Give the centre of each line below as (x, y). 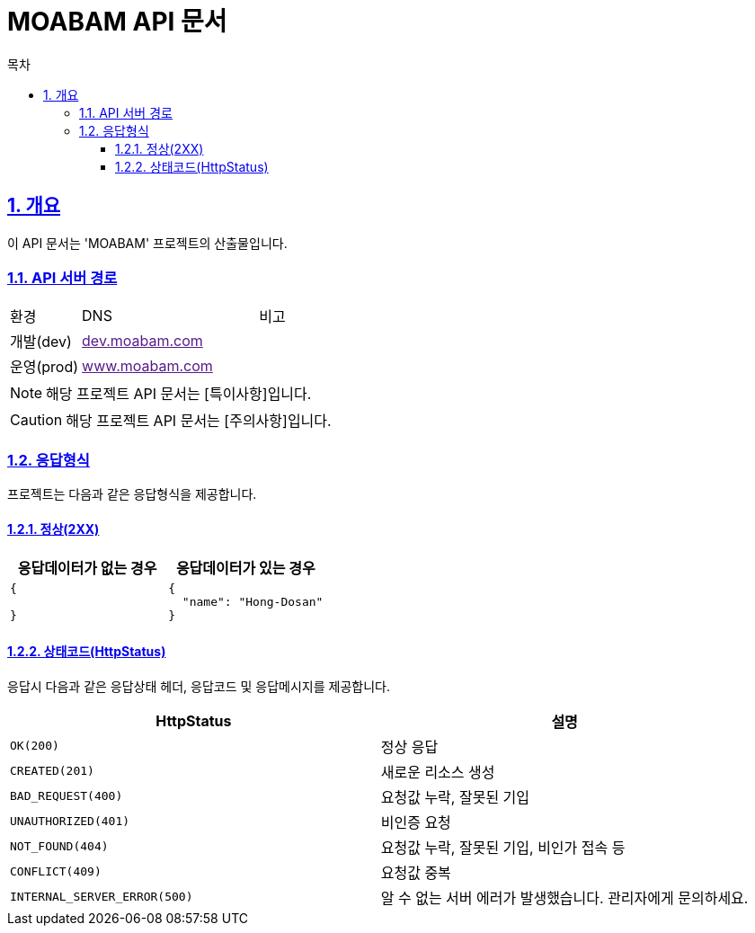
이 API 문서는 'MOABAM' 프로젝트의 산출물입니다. (147, 243)
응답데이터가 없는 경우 (87, 569)
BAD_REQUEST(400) (67, 796)
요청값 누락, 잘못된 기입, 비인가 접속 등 (503, 847)
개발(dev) (41, 342)
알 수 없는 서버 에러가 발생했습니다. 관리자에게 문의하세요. (564, 897)
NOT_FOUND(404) (59, 847)
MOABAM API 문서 (117, 22)
